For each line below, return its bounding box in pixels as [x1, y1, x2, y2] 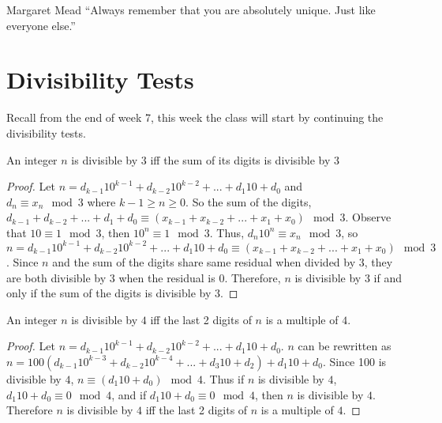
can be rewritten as [298, 338, 391, 354]
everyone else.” [6, 17, 76, 33]
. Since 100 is [322, 353, 387, 369]
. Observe [345, 209, 391, 225]
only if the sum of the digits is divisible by [6, 285, 212, 301]
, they [364, 253, 393, 270]
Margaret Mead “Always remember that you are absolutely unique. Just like [6, 2, 376, 17]
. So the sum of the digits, [185, 193, 312, 210]
